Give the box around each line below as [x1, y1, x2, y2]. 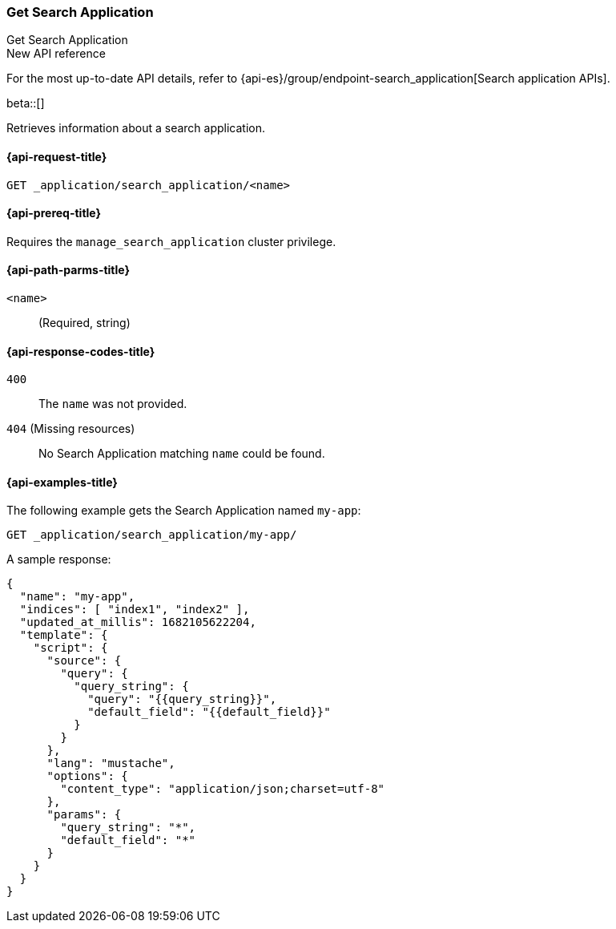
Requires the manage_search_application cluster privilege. [6, 234, 336, 248]
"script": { [33, 641, 108, 655]
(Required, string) [38, 316, 131, 330]
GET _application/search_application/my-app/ [6, 528, 297, 542]
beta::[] [6, 96, 45, 111]
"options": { [46, 769, 128, 783]
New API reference [6, 46, 106, 61]
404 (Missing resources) [6, 422, 135, 436]
